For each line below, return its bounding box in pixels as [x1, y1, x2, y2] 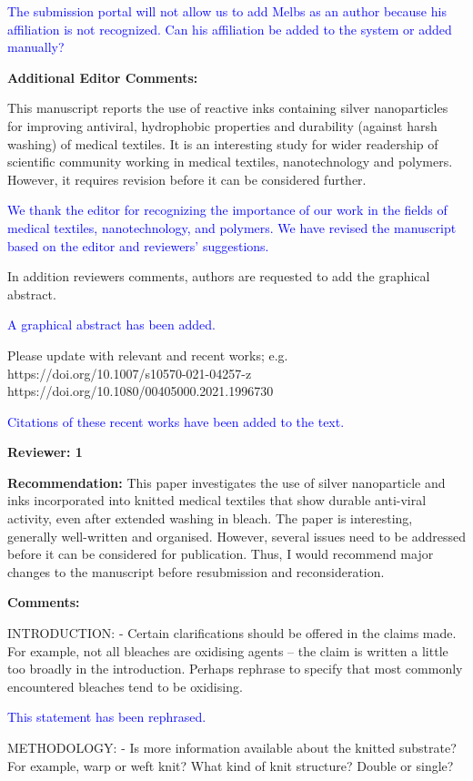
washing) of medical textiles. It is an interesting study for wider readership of [7, 134, 438, 153]
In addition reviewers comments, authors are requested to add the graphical [7, 267, 430, 286]
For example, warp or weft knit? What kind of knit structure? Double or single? [7, 756, 454, 775]
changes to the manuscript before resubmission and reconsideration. [7, 562, 385, 581]
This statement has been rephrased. [7, 707, 206, 726]
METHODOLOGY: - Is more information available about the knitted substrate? [7, 738, 457, 756]
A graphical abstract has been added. [7, 315, 216, 334]
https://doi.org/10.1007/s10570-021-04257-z [7, 363, 252, 382]
